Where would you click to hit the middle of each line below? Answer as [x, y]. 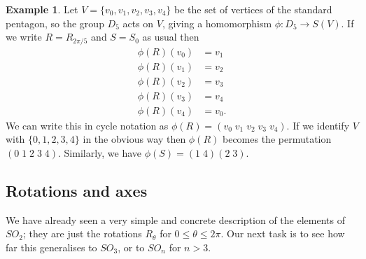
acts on [138, 23]
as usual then [171, 37]
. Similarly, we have [100, 152]
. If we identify [318, 125]
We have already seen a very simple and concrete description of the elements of [175, 219]
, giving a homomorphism [217, 23]
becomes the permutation [277, 139]
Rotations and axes [77, 190]
